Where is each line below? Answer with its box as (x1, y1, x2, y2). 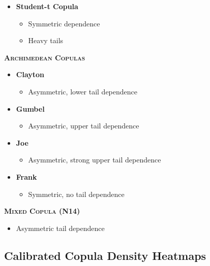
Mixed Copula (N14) (4, 206, 80, 216)
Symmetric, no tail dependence (28, 188, 125, 199)
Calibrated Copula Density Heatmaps (4, 247, 206, 263)
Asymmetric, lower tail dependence (28, 86, 138, 96)
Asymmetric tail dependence (16, 222, 105, 233)
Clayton (16, 69, 45, 80)
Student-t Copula (16, 1, 78, 11)
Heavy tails (28, 35, 64, 46)
